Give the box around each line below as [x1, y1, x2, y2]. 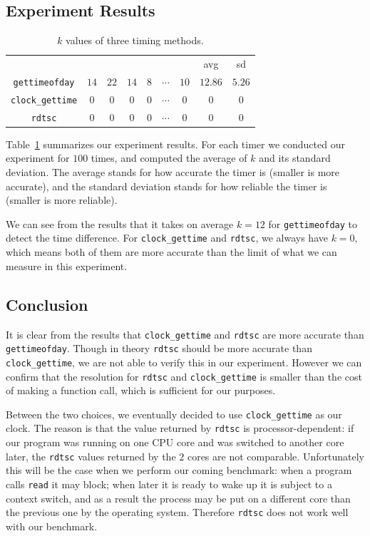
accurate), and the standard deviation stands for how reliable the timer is [6, 178, 327, 193]
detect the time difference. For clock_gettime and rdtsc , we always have [6, 230, 328, 245]
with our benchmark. [6, 518, 98, 533]
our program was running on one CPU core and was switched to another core [6, 435, 344, 450]
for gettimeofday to [268, 216, 357, 231]
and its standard [259, 150, 331, 165]
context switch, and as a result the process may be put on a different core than [6, 490, 351, 505]
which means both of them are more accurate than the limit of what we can [6, 244, 337, 259]
